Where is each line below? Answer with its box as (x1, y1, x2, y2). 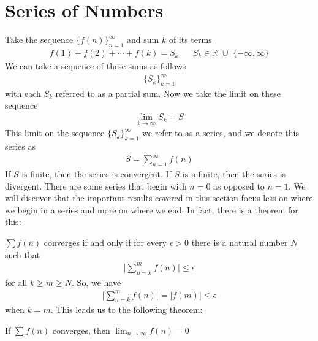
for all (5, 275, 28, 288)
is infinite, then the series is (182, 167, 286, 180)
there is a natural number (191, 236, 288, 248)
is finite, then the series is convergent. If (21, 167, 172, 180)
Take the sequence (5, 33, 74, 46)
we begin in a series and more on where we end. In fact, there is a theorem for (5, 203, 298, 216)
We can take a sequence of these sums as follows (5, 59, 186, 72)
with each (5, 86, 41, 99)
